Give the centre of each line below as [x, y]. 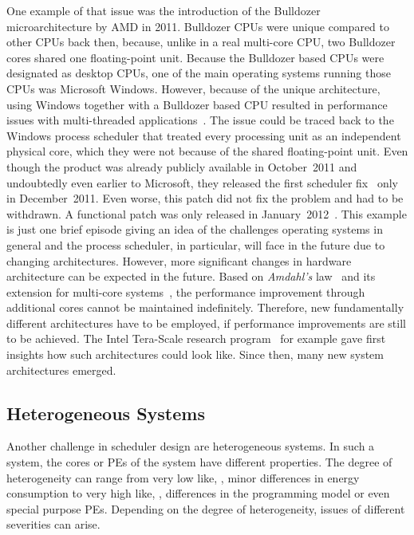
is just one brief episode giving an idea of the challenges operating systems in [195, 229]
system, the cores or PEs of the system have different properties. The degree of [199, 462]
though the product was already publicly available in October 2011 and [182, 166]
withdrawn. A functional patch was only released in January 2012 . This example [207, 213]
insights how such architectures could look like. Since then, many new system [195, 354]
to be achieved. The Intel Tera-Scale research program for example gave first [196, 338]
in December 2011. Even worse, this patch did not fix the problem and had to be [205, 198]
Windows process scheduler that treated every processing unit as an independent [204, 135]
